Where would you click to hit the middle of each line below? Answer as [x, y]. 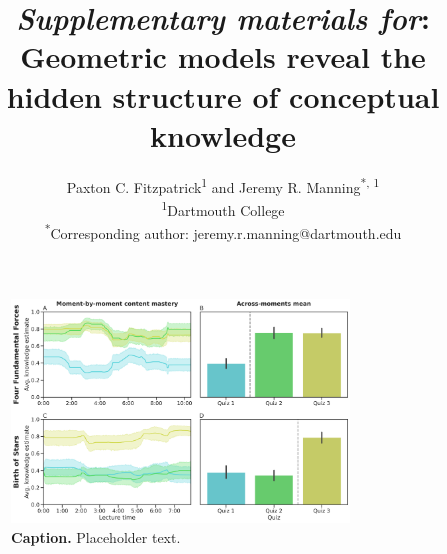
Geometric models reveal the [223, 56]
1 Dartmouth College [223, 208]
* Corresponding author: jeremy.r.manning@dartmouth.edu [223, 231]
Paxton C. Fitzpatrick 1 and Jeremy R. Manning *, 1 [223, 185]
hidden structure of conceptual [223, 95]
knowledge [223, 134]
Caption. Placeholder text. [96, 536]
